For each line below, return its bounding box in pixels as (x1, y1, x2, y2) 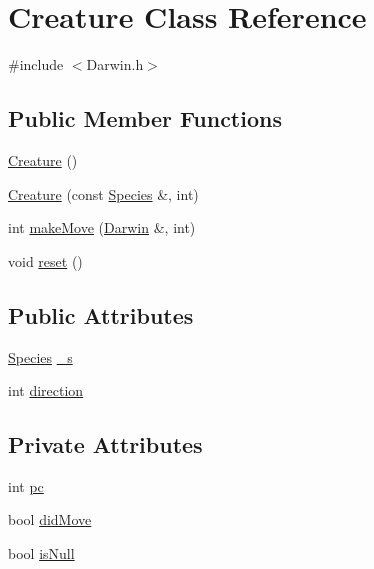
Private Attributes (8, 429, 203, 460)
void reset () (8, 250, 83, 271)
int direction (8, 380, 84, 401)
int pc (8, 475, 44, 496)
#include (8, 54, 64, 75)
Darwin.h (86, 54, 144, 75)
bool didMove (8, 509, 92, 530)
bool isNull (8, 543, 75, 564)
